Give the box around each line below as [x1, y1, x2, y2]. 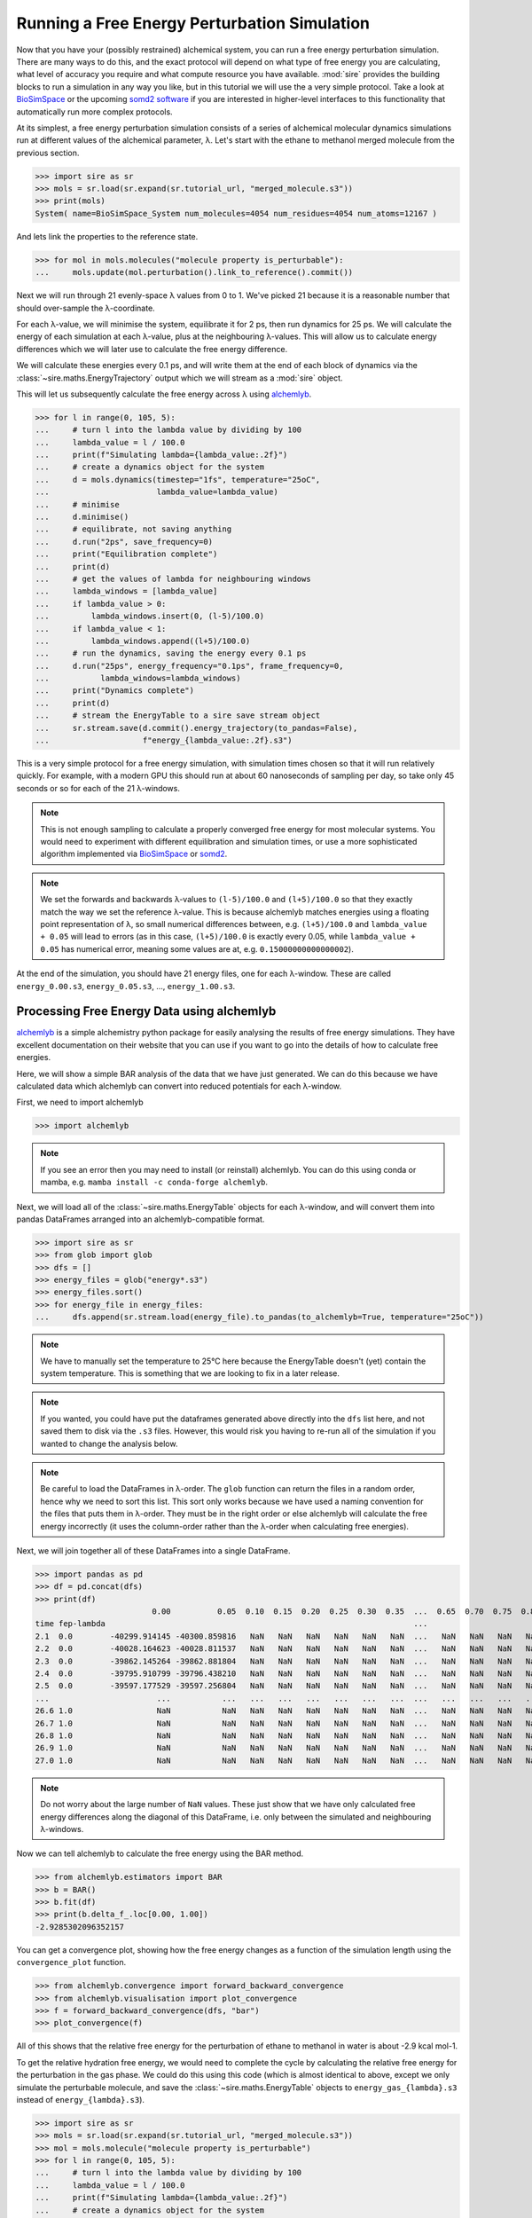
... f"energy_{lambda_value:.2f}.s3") [35, 735, 293, 745]
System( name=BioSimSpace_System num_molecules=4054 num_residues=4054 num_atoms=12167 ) [35, 208, 438, 218]
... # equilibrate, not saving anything [35, 524, 232, 534]
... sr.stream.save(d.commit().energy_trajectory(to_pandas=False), [35, 723, 358, 733]
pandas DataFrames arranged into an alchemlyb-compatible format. [16, 1214, 265, 1224]
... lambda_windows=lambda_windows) [35, 673, 241, 683]
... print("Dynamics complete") [35, 686, 195, 696]
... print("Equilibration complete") [35, 549, 218, 559]
